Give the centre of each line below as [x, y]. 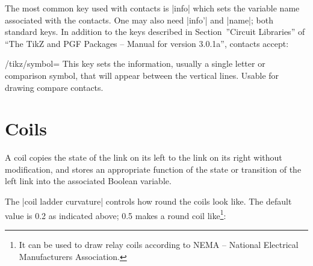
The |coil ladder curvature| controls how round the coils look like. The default [148, 201]
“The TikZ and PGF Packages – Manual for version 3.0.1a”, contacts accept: [147, 43]
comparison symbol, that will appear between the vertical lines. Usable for [142, 75]
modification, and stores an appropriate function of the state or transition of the [153, 169]
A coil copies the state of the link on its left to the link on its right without [144, 157]
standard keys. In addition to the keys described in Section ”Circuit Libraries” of [155, 32]
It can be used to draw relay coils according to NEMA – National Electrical [159, 244]
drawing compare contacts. [54, 87]
